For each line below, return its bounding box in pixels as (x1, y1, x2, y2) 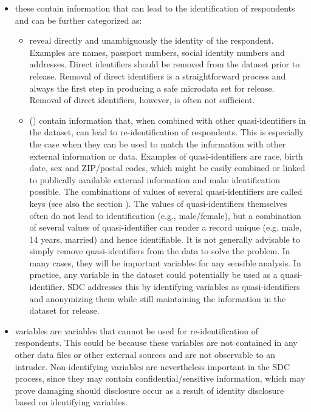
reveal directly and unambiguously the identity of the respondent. (29, 34, 274, 47)
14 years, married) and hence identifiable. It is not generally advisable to (29, 232, 300, 245)
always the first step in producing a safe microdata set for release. (29, 81, 275, 94)
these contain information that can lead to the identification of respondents (15, 2, 295, 14)
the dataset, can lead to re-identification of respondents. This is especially (29, 126, 304, 138)
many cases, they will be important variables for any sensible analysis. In (29, 256, 301, 269)
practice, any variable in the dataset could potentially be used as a (29, 268, 278, 281)
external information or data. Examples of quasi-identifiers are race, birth (29, 149, 303, 162)
